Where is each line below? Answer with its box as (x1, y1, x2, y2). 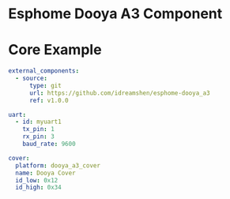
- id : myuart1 (15, 118, 62, 126)
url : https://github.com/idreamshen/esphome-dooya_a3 (28, 88, 211, 97)
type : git (28, 81, 62, 89)
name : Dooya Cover (15, 169, 77, 177)
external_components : (8, 67, 80, 75)
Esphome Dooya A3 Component (8, 5, 223, 23)
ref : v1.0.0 (28, 96, 69, 104)
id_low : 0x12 (15, 176, 58, 184)
